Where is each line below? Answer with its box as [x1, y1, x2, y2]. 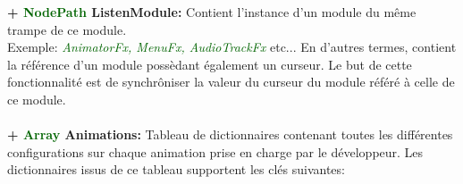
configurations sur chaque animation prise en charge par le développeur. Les [7, 142, 424, 161]
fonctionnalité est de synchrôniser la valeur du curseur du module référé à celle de [7, 72, 455, 91]
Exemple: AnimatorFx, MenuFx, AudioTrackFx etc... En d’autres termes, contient [7, 38, 457, 56]
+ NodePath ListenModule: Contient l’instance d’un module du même [7, 3, 417, 21]
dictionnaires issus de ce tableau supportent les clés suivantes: [7, 160, 345, 179]
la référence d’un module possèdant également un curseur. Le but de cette [7, 54, 412, 73]
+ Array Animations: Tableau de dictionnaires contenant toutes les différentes [7, 125, 453, 144]
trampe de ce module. [7, 20, 127, 38]
